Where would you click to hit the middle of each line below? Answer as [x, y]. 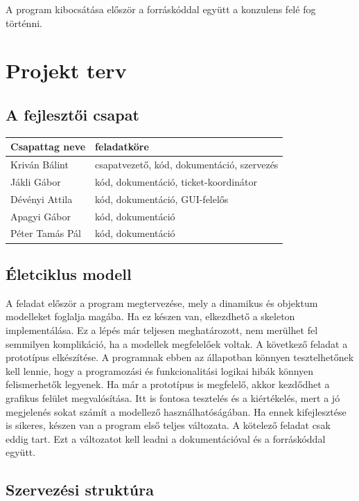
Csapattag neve [48, 147]
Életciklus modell [69, 273]
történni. [24, 23]
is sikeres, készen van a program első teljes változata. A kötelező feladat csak [168, 425]
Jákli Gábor [36, 181]
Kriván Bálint [40, 165]
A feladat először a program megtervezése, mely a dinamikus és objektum [162, 302]
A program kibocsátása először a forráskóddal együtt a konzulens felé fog [161, 9]
